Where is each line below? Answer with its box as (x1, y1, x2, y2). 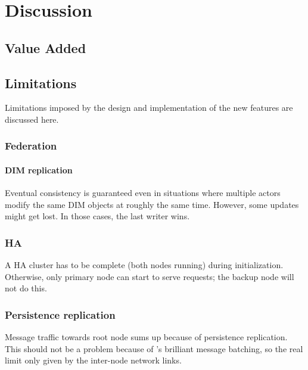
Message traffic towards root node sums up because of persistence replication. (5, 331, 288, 343)
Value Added (5, 38, 86, 57)
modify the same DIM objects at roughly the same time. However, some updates (5, 198, 299, 210)
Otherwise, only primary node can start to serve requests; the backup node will (5, 270, 294, 282)
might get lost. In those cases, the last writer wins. (5, 210, 190, 222)
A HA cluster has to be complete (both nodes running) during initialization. (5, 259, 284, 271)
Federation (5, 138, 57, 153)
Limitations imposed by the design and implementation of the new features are (5, 101, 293, 114)
